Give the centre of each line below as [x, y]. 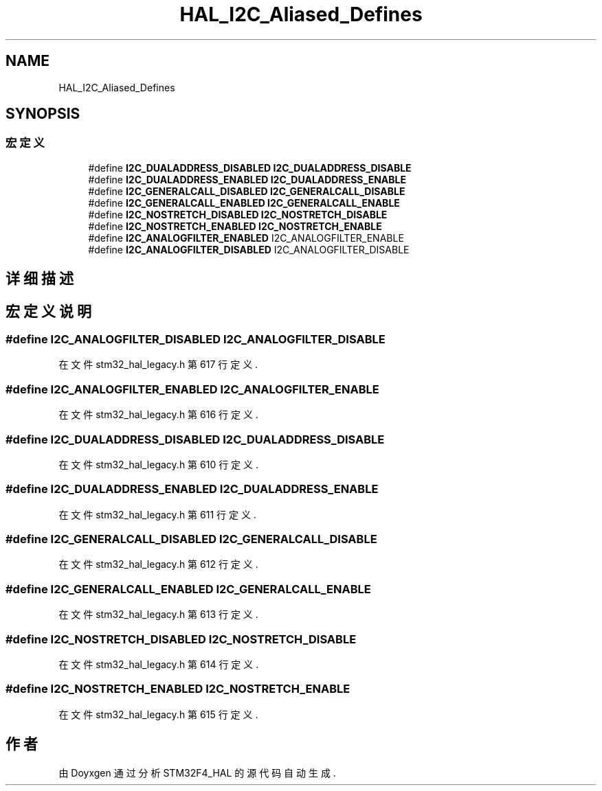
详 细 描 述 [40, 279]
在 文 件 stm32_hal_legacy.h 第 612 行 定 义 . [158, 564]
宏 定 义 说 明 [48, 311]
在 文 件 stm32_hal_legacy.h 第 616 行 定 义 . [158, 415]
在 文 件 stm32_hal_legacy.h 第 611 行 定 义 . [157, 514]
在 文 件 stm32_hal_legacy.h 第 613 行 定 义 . [158, 615]
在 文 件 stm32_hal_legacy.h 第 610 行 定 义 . [159, 464]
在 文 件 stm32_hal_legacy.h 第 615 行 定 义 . [158, 714]
